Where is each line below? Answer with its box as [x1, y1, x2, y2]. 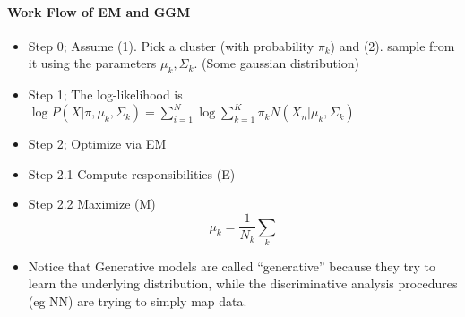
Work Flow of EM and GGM [7, 2, 191, 21]
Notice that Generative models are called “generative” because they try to [28, 256, 435, 275]
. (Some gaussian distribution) [194, 54, 360, 73]
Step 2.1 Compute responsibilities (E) [28, 164, 236, 183]
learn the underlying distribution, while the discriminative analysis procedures [28, 274, 458, 293]
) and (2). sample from [330, 36, 455, 55]
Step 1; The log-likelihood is [28, 85, 183, 104]
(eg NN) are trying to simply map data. [28, 292, 247, 311]
